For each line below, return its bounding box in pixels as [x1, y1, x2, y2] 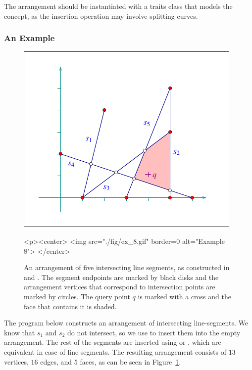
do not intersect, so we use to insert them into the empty [67, 327, 241, 337]
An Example [4, 32, 55, 44]
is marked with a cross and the [138, 291, 231, 301]
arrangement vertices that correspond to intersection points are [24, 281, 215, 292]
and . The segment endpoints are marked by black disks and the [24, 272, 219, 282]
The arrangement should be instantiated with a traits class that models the [4, 1, 233, 11]
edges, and [40, 356, 72, 367]
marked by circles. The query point [24, 291, 130, 301]
